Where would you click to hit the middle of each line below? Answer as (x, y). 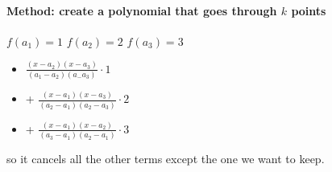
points (309, 10)
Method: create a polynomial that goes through (142, 10)
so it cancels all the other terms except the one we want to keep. (166, 159)
